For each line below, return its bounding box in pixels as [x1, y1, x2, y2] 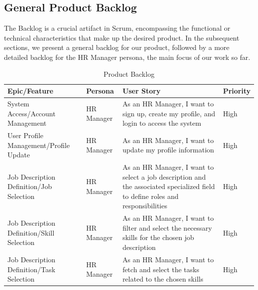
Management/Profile [7, 140, 70, 150]
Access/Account [7, 108, 56, 118]
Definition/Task [7, 264, 56, 274]
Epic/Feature [7, 86, 54, 96]
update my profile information [122, 145, 214, 155]
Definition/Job [7, 181, 52, 192]
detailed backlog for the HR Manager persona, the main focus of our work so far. [4, 51, 251, 62]
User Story [122, 86, 161, 96]
